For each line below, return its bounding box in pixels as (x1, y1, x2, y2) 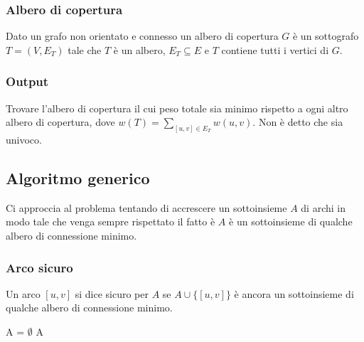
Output (6, 73, 49, 90)
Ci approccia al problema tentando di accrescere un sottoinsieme (6, 200, 287, 215)
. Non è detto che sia (252, 114, 343, 129)
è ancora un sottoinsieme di (234, 286, 354, 301)
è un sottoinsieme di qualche (229, 214, 353, 229)
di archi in (301, 200, 346, 215)
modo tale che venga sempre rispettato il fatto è (6, 214, 215, 229)
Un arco (6, 286, 41, 301)
